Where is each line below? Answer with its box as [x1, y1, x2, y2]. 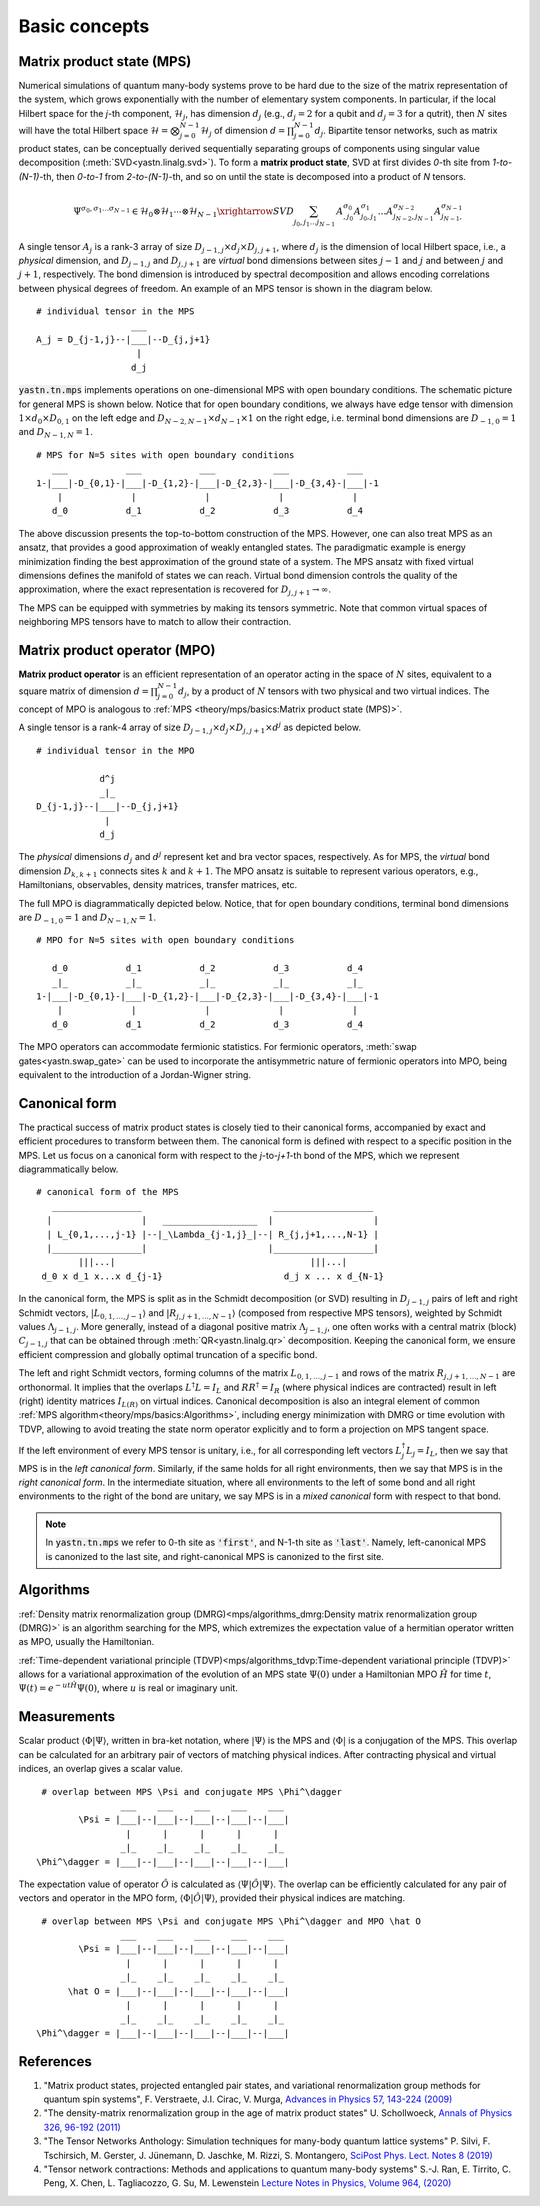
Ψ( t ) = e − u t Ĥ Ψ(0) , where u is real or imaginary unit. [18, 1681, 239, 1694]
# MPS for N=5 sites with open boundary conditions [36, 449, 295, 460]
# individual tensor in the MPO [36, 745, 195, 756]
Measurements [18, 1708, 115, 1725]
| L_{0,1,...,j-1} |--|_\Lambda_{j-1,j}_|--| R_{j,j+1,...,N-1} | [46, 1228, 379, 1240]
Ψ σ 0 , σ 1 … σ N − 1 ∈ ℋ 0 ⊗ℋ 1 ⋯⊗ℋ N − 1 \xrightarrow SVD [73, 204, 295, 219]
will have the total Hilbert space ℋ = [18, 125, 169, 137]
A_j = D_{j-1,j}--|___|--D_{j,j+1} [36, 334, 211, 345]
